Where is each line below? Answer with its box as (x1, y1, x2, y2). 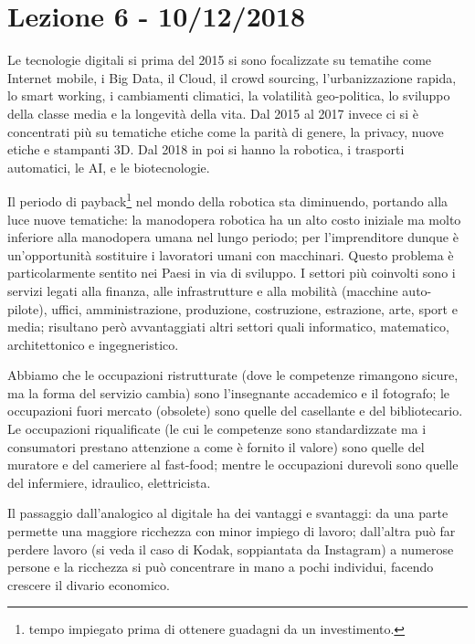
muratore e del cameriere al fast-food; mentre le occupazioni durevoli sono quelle (7, 455, 459, 474)
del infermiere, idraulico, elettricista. (7, 472, 211, 491)
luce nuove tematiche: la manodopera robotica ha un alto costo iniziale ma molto (7, 209, 461, 228)
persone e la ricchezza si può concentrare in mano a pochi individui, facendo (7, 557, 434, 576)
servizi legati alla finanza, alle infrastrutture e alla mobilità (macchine (7, 280, 398, 300)
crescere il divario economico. (7, 575, 170, 594)
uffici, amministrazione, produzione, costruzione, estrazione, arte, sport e (51, 299, 458, 318)
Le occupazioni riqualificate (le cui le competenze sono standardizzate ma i (7, 419, 427, 438)
